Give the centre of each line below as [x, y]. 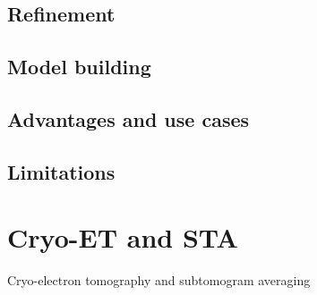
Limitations [61, 171]
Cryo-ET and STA [123, 237]
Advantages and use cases [129, 118]
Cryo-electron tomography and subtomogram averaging [159, 280]
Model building [79, 67]
